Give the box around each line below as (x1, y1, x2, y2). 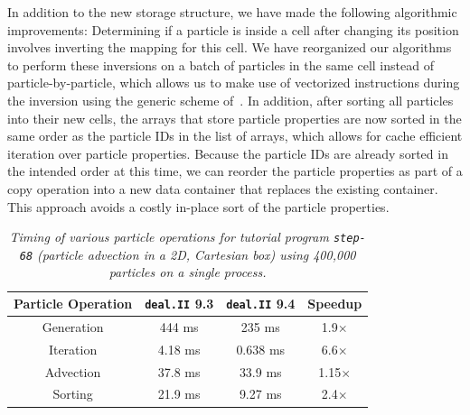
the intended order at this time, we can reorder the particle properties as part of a (7, 161, 463, 180)
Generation (42, 317, 104, 336)
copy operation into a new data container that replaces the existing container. (7, 179, 438, 198)
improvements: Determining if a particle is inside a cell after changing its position (7, 20, 459, 39)
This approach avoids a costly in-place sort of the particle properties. (7, 197, 390, 216)
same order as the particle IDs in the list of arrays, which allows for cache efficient (7, 126, 463, 145)
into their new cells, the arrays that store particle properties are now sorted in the (7, 108, 462, 127)
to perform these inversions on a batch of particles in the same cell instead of (7, 55, 434, 74)
